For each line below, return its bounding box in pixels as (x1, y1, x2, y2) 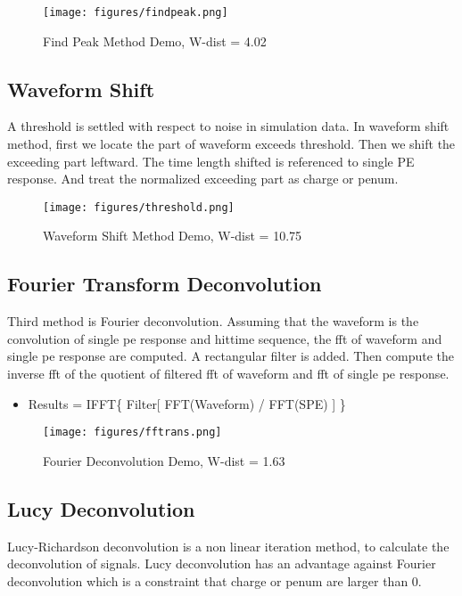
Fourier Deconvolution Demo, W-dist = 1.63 (43, 451, 285, 469)
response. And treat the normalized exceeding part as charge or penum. (7, 169, 399, 188)
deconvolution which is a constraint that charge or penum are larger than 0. (7, 571, 422, 590)
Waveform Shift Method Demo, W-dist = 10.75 (43, 226, 302, 245)
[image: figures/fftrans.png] (43, 426, 222, 439)
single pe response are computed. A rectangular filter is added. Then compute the (7, 347, 454, 365)
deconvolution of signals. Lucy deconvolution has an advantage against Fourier (7, 554, 436, 573)
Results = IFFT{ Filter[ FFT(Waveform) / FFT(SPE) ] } (28, 394, 346, 412)
